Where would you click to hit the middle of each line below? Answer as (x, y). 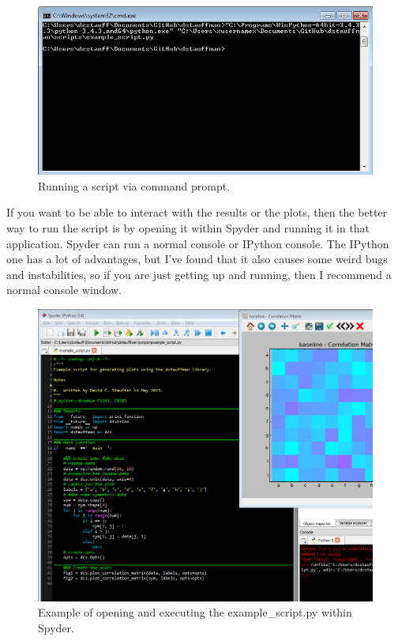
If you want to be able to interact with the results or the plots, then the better (197, 212)
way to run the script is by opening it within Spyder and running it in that (188, 228)
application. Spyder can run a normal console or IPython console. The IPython (198, 243)
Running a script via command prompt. (134, 185)
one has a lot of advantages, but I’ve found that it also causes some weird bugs (197, 259)
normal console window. (64, 290)
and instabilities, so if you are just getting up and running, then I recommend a (199, 274)
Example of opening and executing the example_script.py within (195, 612)
